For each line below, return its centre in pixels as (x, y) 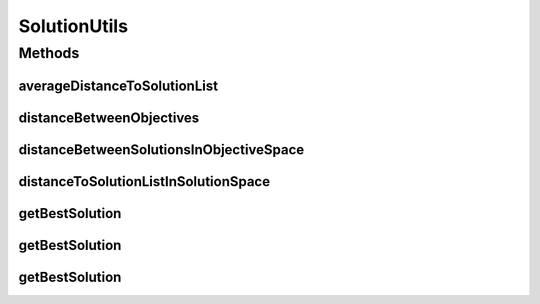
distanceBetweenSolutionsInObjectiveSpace (161, 149)
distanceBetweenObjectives (109, 117)
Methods (49, 53)
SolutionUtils (73, 26)
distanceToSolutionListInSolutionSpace (144, 181)
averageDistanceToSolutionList (118, 85)
